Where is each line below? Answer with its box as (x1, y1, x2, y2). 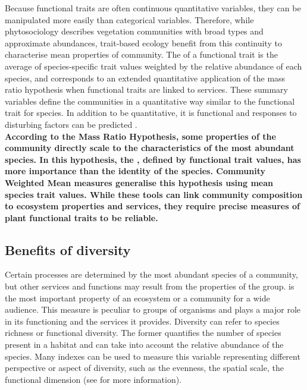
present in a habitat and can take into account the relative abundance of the (5, 338, 284, 351)
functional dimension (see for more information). (5, 373, 182, 385)
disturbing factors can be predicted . (5, 118, 137, 130)
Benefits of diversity (5, 240, 131, 259)
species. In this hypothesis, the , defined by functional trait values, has (5, 153, 301, 165)
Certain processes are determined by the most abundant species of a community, (5, 268, 298, 281)
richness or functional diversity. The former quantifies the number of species (5, 326, 281, 339)
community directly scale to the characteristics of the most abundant (5, 141, 295, 154)
